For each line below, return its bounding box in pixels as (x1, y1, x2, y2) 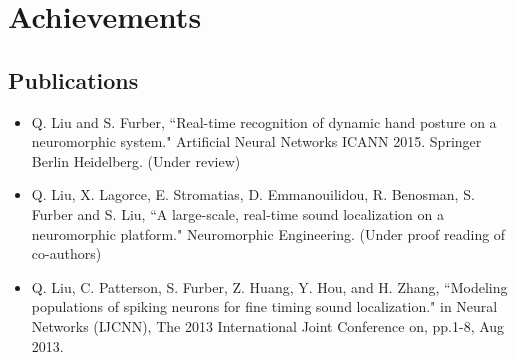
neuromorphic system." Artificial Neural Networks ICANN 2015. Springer (31, 131, 482, 152)
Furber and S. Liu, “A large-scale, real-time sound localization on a (31, 203, 444, 224)
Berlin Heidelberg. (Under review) (31, 150, 241, 171)
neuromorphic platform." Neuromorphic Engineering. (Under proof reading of (31, 223, 506, 244)
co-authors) (31, 243, 102, 264)
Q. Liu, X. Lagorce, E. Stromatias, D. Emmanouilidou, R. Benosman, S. (31, 184, 475, 205)
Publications (8, 64, 139, 95)
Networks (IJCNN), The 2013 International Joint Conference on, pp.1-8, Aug (31, 315, 505, 336)
